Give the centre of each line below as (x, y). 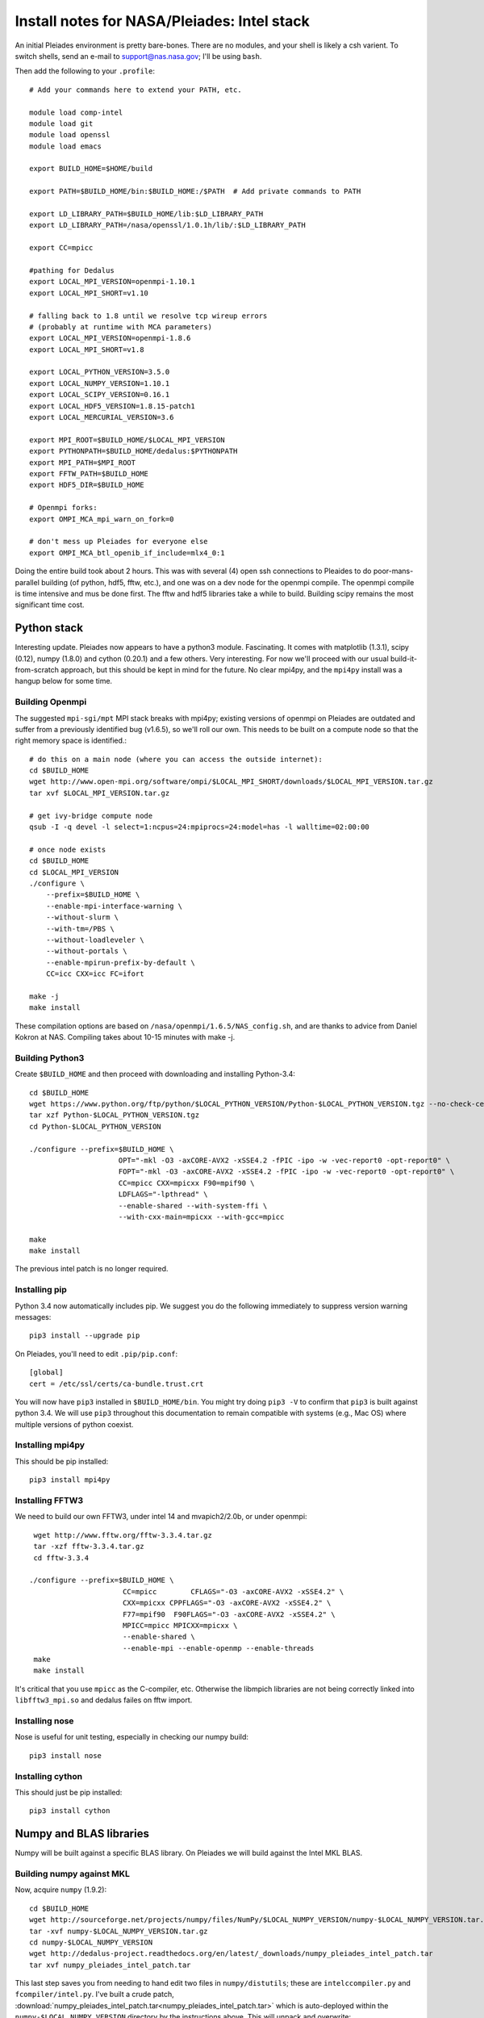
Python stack (49, 628)
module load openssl (70, 135)
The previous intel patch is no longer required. (92, 1269)
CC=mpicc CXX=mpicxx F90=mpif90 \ (186, 1183)
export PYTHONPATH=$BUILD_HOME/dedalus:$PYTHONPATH (134, 451)
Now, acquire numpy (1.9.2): (61, 1890)
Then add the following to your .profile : (85, 71)
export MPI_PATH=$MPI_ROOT (83, 463)
